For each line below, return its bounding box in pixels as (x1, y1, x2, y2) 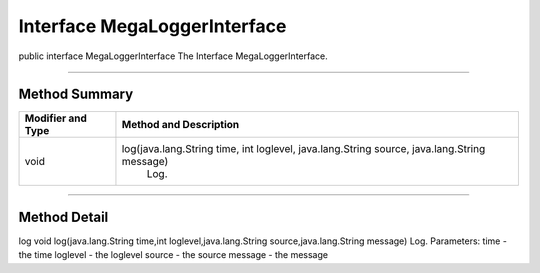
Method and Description (121, 118, 240, 132)
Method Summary (18, 86, 134, 103)
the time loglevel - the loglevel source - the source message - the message (18, 249, 329, 261)
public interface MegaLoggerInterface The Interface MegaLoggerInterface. (18, 50, 329, 62)
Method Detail (18, 208, 109, 225)
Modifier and (24, 111, 87, 125)
